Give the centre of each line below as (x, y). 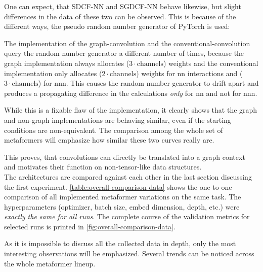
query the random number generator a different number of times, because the (124, 53)
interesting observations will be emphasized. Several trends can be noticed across (129, 253)
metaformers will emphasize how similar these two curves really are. (109, 140)
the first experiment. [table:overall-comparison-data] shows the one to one (118, 186)
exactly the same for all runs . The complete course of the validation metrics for (127, 216)
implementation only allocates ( (53, 73)
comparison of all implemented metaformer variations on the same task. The (123, 197)
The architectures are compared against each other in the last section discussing (128, 176)
